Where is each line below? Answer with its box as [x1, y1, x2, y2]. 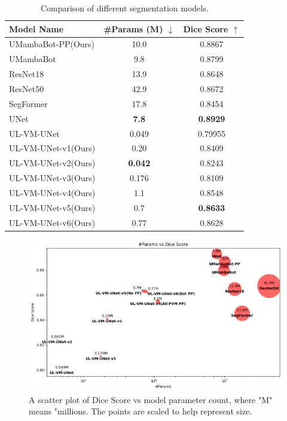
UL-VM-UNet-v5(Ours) [9, 201, 96, 213]
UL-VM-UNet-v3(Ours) [9, 172, 96, 184]
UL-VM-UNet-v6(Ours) [9, 216, 96, 228]
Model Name [9, 22, 64, 35]
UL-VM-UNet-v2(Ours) [9, 157, 96, 169]
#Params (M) [103, 22, 163, 35]
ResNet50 [9, 82, 44, 94]
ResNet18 [9, 68, 44, 80]
